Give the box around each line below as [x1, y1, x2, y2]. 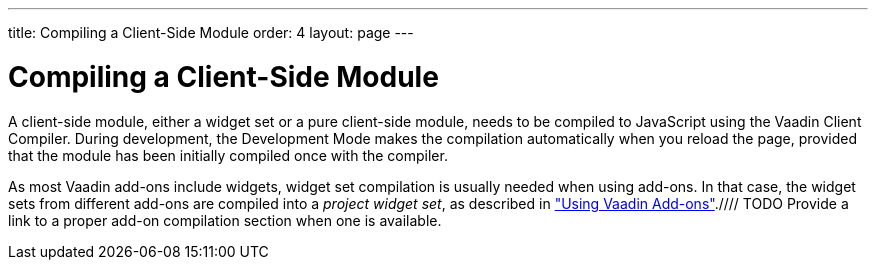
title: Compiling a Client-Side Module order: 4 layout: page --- [8, 24, 414, 41]
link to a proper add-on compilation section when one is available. [8, 211, 442, 229]
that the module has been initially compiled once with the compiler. [8, 146, 448, 164]
